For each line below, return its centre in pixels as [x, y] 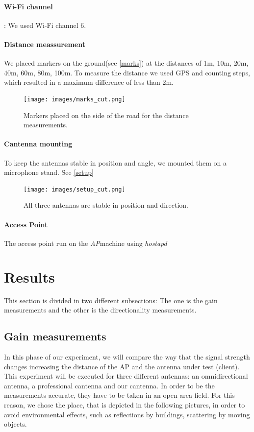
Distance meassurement [45, 44]
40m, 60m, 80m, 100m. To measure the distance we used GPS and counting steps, [127, 72]
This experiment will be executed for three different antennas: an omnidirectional [126, 376]
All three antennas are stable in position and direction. [106, 205]
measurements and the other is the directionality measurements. [100, 310]
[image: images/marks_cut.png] [75, 99]
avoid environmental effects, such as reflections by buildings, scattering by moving [127, 414]
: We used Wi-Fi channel [41, 25]
